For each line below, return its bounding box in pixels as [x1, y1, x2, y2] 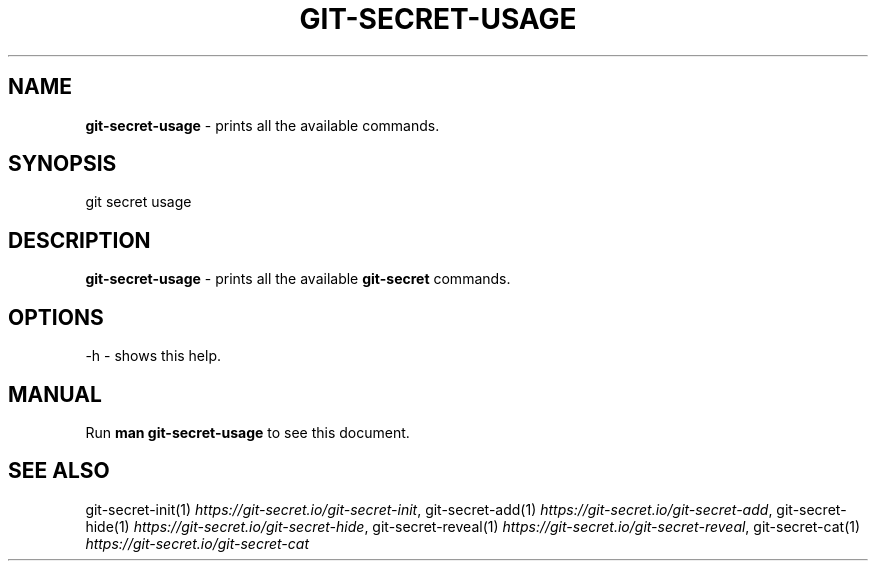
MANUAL [8, 381, 102, 407]
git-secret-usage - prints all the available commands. [85, 116, 440, 134]
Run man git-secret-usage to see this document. [85, 423, 410, 441]
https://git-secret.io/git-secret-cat [85, 534, 309, 552]
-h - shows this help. [85, 347, 222, 365]
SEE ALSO [8, 458, 110, 484]
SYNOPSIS [8, 151, 117, 177]
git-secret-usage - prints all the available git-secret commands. [85, 270, 511, 288]
